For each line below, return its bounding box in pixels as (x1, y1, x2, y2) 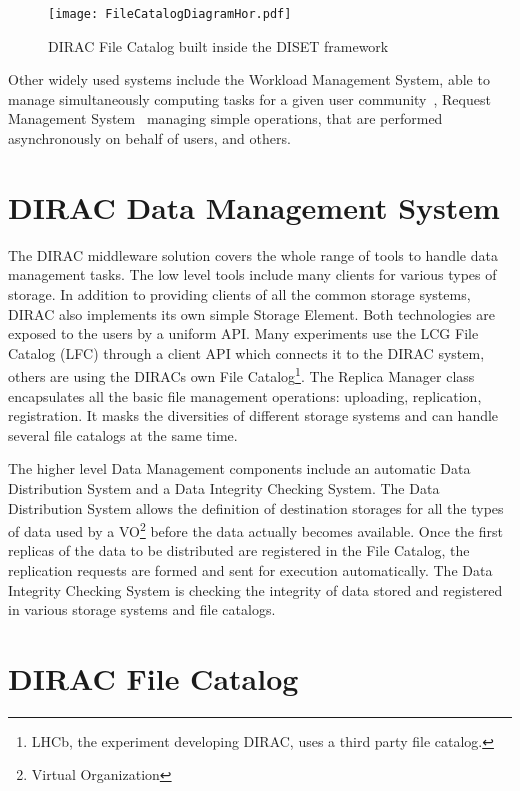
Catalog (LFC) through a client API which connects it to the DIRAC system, (8, 342, 485, 363)
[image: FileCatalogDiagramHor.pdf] (48, 7, 292, 21)
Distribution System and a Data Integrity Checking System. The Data (8, 477, 440, 498)
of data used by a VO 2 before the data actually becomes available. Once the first (8, 518, 503, 541)
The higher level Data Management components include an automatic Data (8, 458, 471, 479)
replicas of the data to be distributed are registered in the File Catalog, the (8, 540, 470, 561)
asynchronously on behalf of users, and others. (8, 128, 291, 149)
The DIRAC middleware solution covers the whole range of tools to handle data (8, 244, 498, 265)
